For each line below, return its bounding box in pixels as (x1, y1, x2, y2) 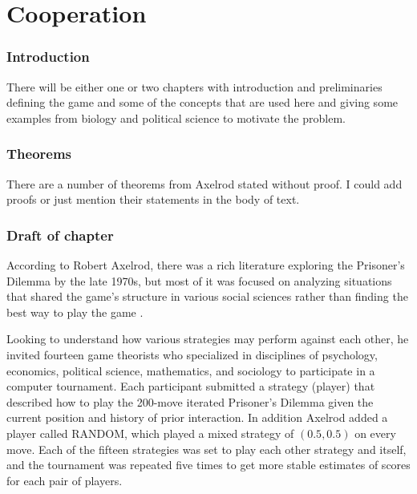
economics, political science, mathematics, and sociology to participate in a (6, 362, 375, 379)
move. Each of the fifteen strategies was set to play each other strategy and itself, (6, 440, 407, 457)
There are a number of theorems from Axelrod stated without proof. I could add (6, 175, 403, 192)
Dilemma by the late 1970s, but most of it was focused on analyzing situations (6, 272, 392, 289)
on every (354, 424, 396, 441)
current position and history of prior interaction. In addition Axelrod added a (6, 409, 388, 426)
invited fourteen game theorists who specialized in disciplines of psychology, (6, 346, 378, 362)
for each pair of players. (6, 472, 123, 488)
